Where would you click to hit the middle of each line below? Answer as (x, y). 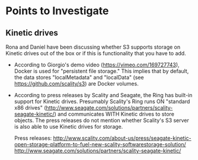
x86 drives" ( (30, 108)
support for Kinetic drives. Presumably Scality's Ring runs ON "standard (102, 101)
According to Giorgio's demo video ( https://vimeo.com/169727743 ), (97, 65)
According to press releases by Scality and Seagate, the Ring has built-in (103, 95)
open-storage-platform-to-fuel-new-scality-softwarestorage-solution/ (100, 144)
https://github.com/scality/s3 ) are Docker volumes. (76, 84)
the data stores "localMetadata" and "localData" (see (79, 77)
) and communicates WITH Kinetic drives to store (114, 114)
